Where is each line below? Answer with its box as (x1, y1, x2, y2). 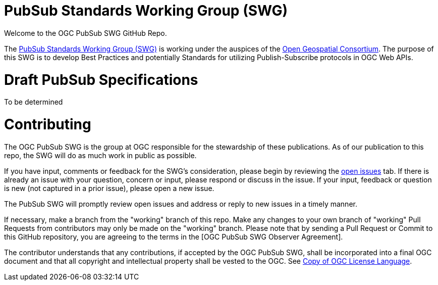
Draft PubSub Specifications (4, 71, 198, 88)
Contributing (4, 116, 91, 133)
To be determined (4, 98, 63, 107)
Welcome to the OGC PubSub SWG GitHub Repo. (4, 28, 167, 37)
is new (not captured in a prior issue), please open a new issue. (4, 183, 214, 193)
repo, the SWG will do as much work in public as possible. (4, 151, 197, 160)
